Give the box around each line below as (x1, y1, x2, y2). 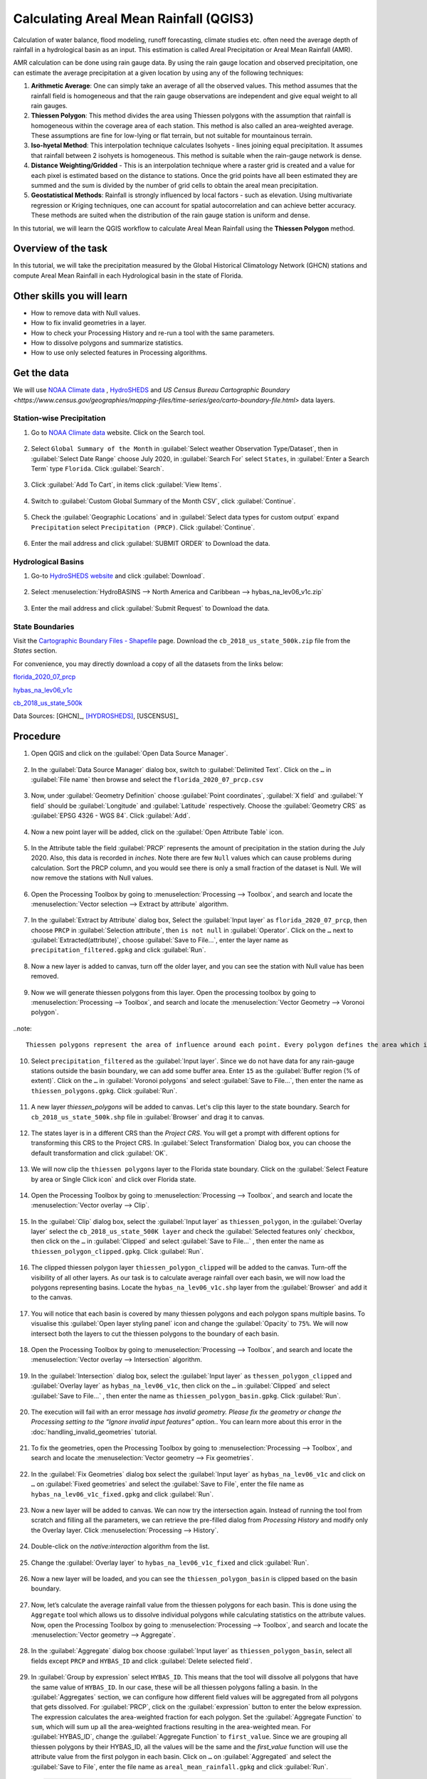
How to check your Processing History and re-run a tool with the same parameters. (31, 328, 275, 337)
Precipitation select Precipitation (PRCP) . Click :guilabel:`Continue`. (31, 523, 255, 532)
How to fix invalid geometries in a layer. (31, 319, 147, 327)
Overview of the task (13, 243, 108, 255)
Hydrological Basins (13, 556, 85, 566)
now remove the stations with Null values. (31, 874, 154, 882)
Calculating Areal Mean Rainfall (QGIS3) (13, 11, 254, 26)
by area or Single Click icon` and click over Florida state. (31, 1175, 196, 1183)
